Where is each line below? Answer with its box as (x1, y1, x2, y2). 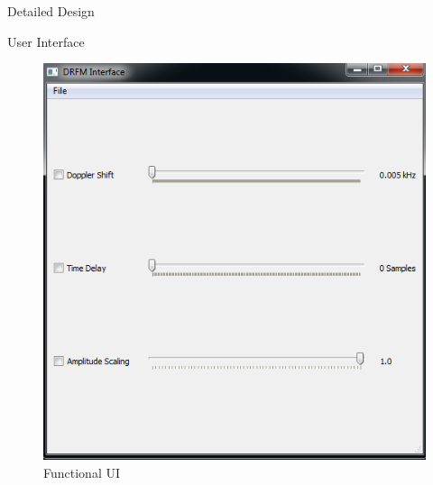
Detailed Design (7, 2, 95, 20)
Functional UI (43, 462, 120, 481)
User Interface (7, 32, 85, 50)
